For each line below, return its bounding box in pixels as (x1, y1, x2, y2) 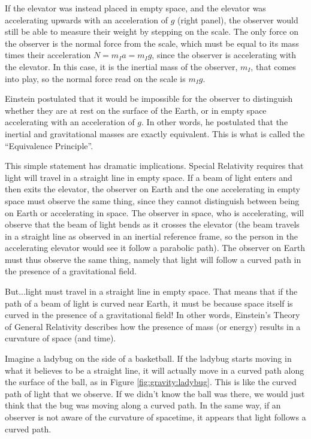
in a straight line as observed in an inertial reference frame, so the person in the (5, 229, 298, 242)
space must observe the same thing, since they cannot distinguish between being (5, 194, 300, 207)
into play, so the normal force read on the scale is (5, 72, 186, 84)
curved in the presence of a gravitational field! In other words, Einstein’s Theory (5, 308, 300, 321)
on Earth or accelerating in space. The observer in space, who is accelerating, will (5, 206, 304, 219)
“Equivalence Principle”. (5, 139, 93, 152)
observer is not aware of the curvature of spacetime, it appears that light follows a (5, 411, 306, 423)
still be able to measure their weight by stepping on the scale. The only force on (5, 25, 298, 38)
